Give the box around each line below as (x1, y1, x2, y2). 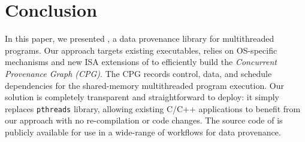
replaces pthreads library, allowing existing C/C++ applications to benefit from (5, 102, 301, 115)
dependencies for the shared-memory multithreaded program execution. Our (5, 79, 284, 91)
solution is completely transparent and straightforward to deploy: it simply (5, 91, 279, 103)
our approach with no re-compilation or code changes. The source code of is (5, 114, 283, 126)
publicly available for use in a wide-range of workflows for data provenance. (5, 125, 281, 138)
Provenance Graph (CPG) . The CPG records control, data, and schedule (5, 67, 272, 79)
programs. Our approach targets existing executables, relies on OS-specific (5, 44, 277, 56)
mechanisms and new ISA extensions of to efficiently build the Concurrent (5, 55, 277, 68)
